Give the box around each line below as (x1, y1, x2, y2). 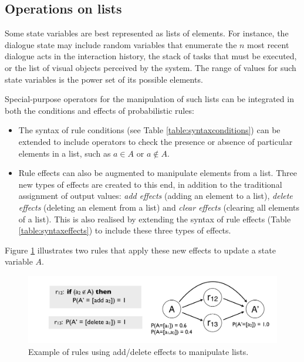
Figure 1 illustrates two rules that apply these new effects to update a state (5, 243, 276, 256)
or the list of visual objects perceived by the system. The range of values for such (5, 61, 296, 73)
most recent (247, 38, 289, 50)
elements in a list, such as (18, 147, 111, 159)
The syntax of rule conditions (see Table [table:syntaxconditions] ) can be (18, 124, 281, 136)
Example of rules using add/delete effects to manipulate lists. (28, 346, 249, 357)
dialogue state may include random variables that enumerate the (5, 38, 237, 50)
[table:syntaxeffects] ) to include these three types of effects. (18, 224, 231, 236)
